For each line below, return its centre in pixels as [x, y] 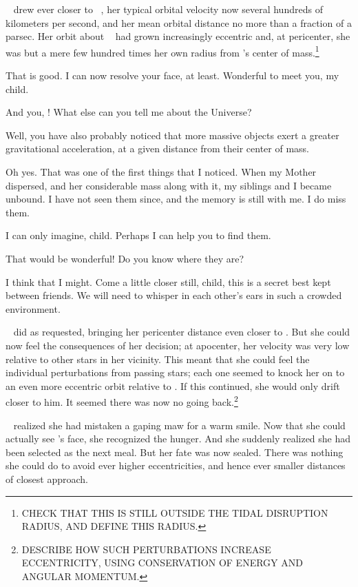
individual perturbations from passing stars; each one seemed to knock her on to [175, 372]
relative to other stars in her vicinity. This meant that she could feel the [158, 359]
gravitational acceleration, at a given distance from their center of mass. [158, 148]
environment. [33, 308]
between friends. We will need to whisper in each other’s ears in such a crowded [174, 295]
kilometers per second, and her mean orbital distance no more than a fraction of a [179, 22]
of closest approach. [47, 478]
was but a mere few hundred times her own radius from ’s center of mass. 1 [162, 51]
